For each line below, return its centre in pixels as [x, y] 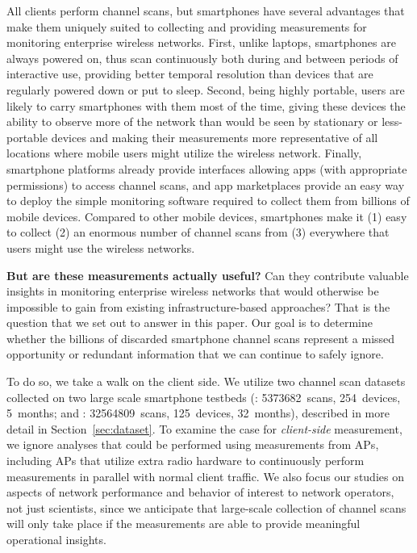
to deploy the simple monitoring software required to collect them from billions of [208, 201]
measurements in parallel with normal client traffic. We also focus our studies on [205, 476]
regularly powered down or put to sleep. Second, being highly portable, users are [206, 89]
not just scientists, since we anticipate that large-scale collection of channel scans [206, 507]
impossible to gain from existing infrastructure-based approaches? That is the [198, 306]
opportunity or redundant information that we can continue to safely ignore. [195, 354]
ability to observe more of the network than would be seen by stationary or [192, 121]
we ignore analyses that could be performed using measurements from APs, [193, 444]
